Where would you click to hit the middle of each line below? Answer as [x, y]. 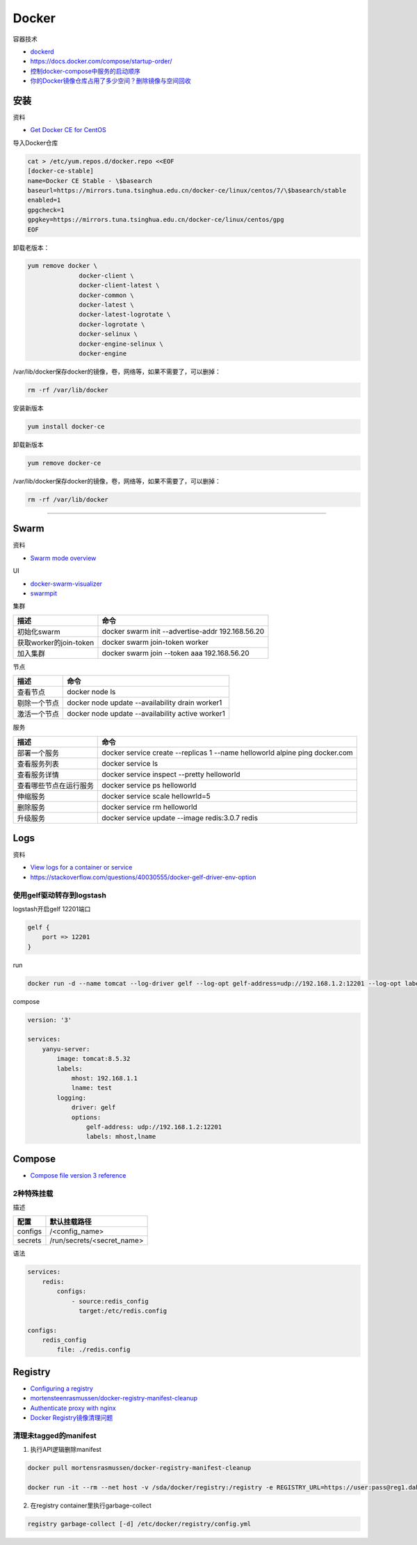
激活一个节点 [38, 714]
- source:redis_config [110, 1301]
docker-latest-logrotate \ [125, 314]
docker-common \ [107, 295]
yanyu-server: [66, 1049]
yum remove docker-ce [64, 463]
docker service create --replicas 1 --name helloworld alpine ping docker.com [228, 753]
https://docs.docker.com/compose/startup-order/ [101, 61]
